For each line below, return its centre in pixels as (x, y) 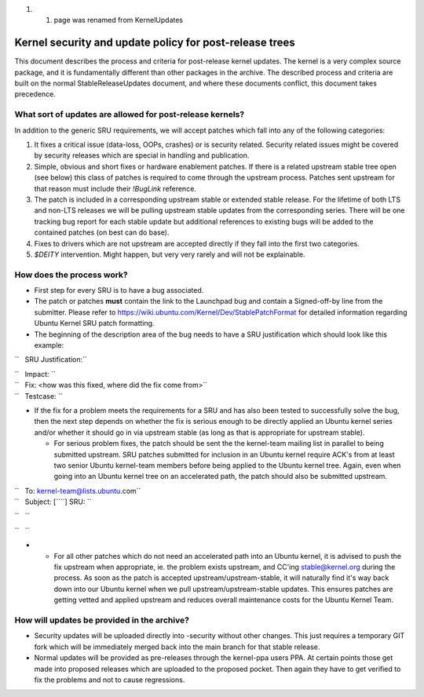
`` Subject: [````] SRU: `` (53, 502)
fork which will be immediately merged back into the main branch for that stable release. (177, 647)
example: (49, 345)
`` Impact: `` (35, 374)
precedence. (35, 94)
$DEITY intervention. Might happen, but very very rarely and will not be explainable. (170, 254)
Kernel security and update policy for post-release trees (155, 43)
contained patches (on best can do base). (102, 232)
